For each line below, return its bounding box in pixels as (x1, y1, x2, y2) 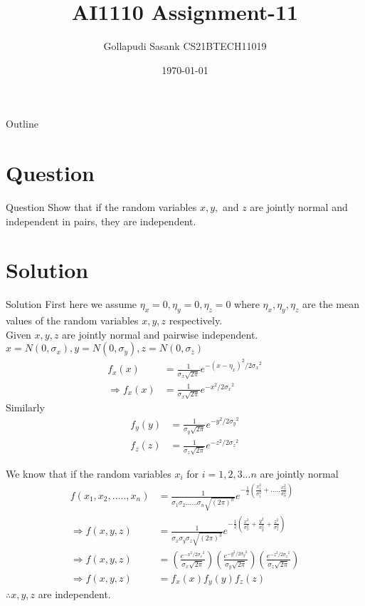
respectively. (169, 313, 223, 328)
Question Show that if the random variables (6, 200, 197, 215)
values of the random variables (6, 313, 139, 328)
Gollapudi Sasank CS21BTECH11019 (103, 38, 267, 53)
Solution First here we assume (6, 297, 137, 312)
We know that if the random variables (6, 466, 171, 481)
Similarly (6, 400, 45, 415)
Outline (6, 116, 38, 131)
